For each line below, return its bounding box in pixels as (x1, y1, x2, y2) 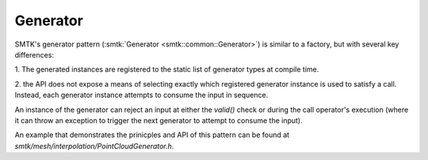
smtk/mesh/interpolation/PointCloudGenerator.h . (14, 141, 174, 151)
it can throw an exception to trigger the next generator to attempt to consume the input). (14, 115, 303, 125)
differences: (14, 50, 55, 59)
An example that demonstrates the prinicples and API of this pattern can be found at (14, 130, 289, 140)
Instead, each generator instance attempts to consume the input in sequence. (14, 91, 269, 100)
